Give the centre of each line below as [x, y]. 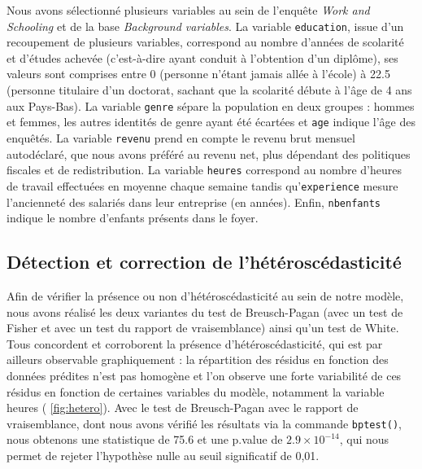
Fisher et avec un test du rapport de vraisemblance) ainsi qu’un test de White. [203, 328]
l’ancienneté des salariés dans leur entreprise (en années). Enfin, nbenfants [194, 202]
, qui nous [364, 439]
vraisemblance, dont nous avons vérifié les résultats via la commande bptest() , [204, 423]
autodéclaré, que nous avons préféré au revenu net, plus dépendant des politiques [209, 153]
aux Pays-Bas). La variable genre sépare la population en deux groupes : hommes [211, 105]
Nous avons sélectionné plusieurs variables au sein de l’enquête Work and [188, 10]
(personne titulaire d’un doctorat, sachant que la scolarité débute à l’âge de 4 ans [209, 90]
